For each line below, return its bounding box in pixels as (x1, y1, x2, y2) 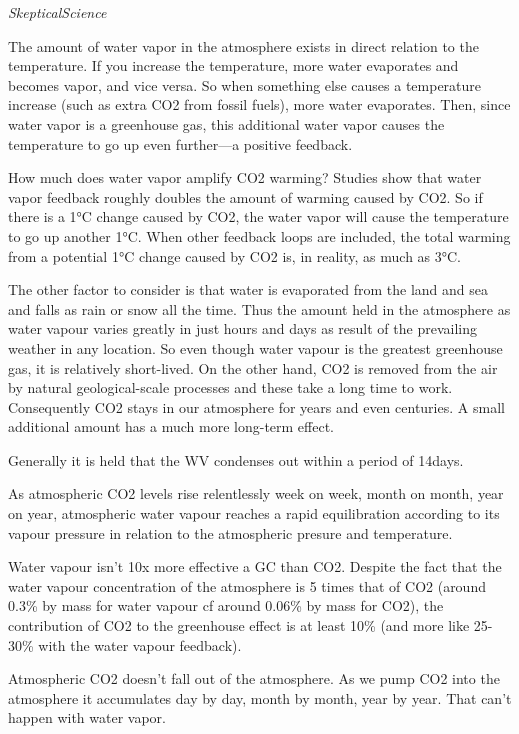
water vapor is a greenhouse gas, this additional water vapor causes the (8, 113, 445, 134)
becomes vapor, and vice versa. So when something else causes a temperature (8, 74, 482, 95)
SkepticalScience (8, 2, 107, 22)
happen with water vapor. (8, 707, 166, 728)
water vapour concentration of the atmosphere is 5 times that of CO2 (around (8, 575, 486, 596)
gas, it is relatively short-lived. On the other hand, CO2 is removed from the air (8, 357, 498, 378)
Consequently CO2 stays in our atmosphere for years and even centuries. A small (8, 396, 505, 417)
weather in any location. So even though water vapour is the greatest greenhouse (8, 337, 503, 358)
